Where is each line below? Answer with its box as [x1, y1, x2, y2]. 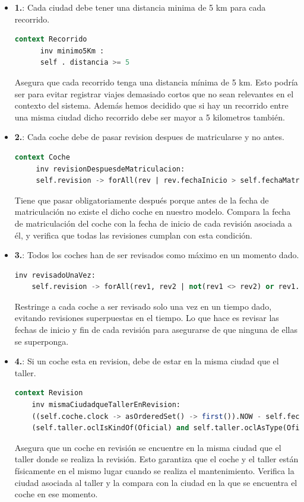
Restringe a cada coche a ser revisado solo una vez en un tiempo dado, [14, 300, 272, 312]
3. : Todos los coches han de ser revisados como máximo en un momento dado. [14, 249, 299, 261]
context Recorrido [14, 35, 87, 44]
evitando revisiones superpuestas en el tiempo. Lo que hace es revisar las [14, 312, 279, 324]
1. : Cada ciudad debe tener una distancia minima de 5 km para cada [14, 1, 266, 13]
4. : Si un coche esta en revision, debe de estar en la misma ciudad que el [14, 355, 279, 367]
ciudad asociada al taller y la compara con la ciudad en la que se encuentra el [14, 476, 297, 488]
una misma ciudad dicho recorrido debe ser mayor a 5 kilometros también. [14, 110, 285, 123]
